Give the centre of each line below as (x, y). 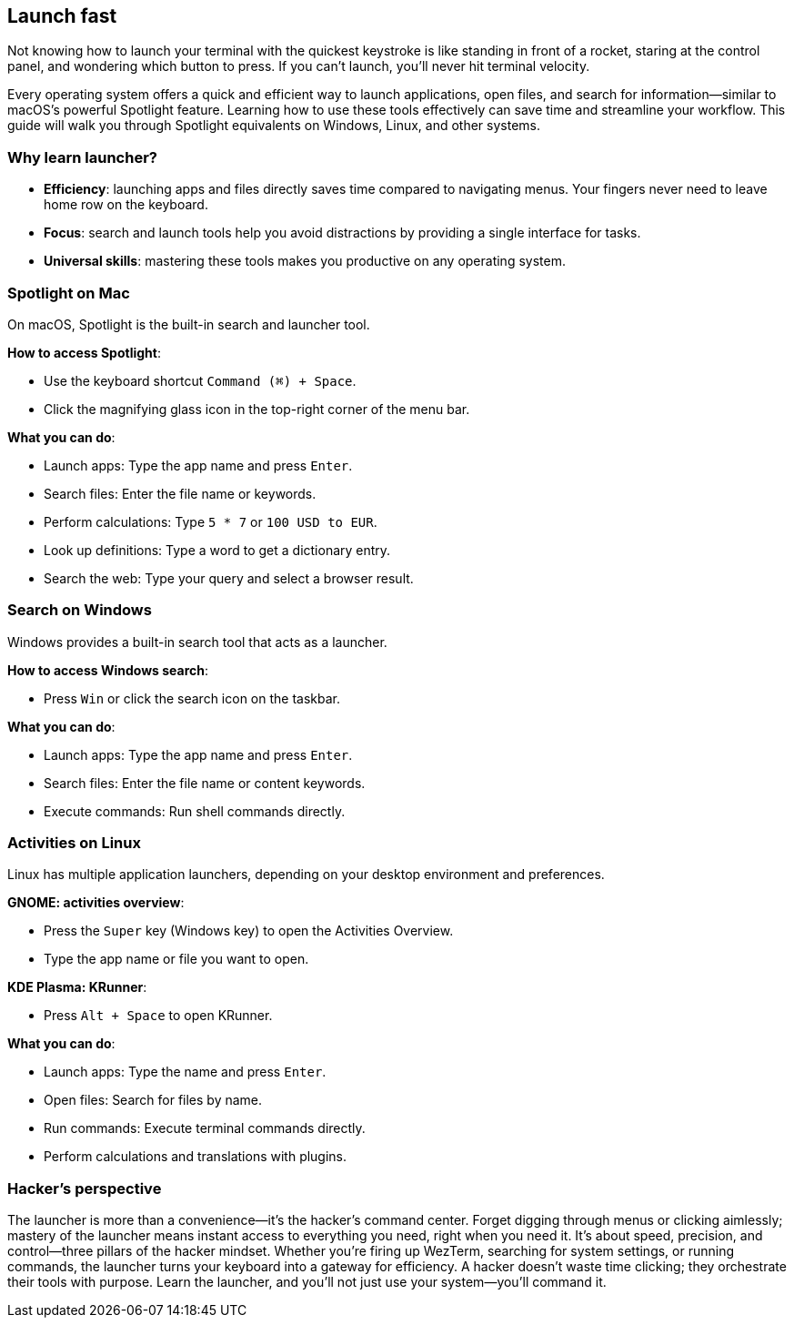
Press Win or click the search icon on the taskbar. (192, 698)
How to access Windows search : (108, 670)
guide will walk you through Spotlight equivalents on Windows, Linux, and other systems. (274, 126)
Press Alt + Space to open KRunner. (158, 1016)
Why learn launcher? (82, 157)
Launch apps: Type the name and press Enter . (185, 1072)
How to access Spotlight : (84, 352)
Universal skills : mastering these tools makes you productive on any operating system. (305, 261)
